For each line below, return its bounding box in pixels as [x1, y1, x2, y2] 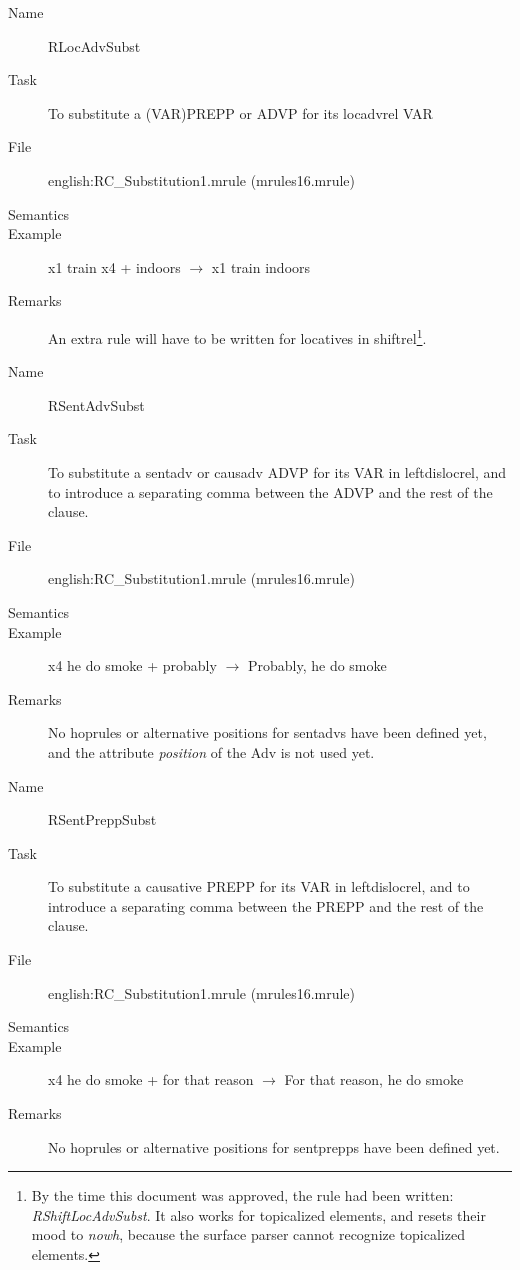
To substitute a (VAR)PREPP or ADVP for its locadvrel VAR [48, 102, 433, 123]
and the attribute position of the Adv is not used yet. [48, 741, 375, 762]
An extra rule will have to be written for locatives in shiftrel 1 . [48, 324, 427, 348]
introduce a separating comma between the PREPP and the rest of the [48, 895, 484, 916]
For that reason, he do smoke [284, 1069, 464, 1090]
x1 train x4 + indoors [48, 256, 181, 277]
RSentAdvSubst [48, 394, 145, 415]
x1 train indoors [211, 256, 311, 277]
